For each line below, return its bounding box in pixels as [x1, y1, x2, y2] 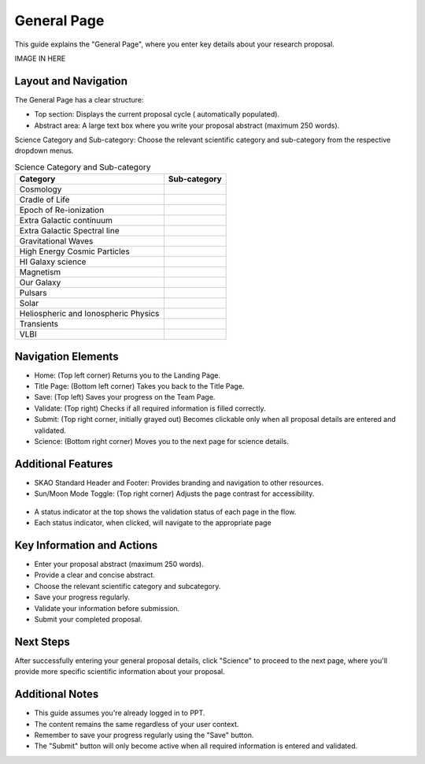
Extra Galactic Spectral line [19, 225, 120, 237]
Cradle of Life [19, 194, 70, 205]
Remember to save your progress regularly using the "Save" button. [34, 730, 254, 740]
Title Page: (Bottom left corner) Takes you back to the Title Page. [34, 382, 245, 391]
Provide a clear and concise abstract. [34, 570, 155, 580]
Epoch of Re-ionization [19, 205, 105, 216]
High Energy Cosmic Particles [19, 246, 130, 257]
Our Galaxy [19, 277, 61, 288]
